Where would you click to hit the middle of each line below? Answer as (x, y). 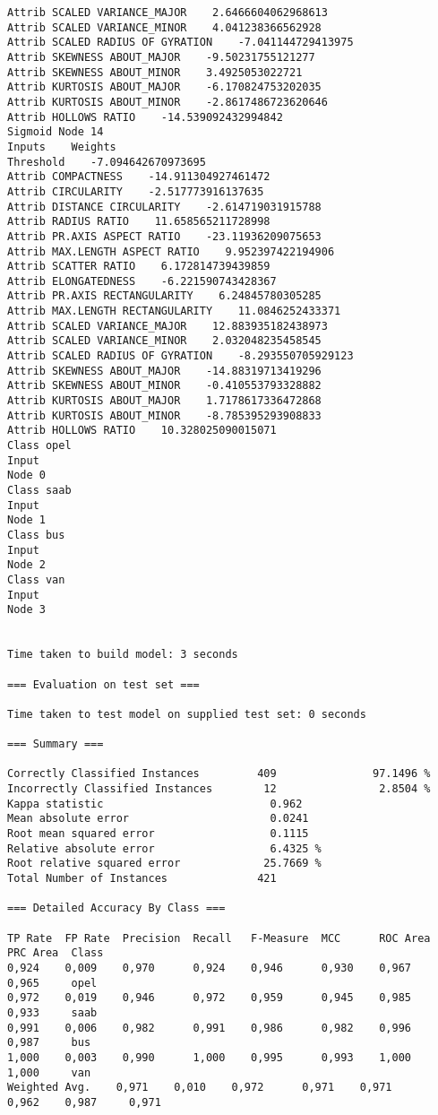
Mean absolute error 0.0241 (158, 819)
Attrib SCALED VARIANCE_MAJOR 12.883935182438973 (167, 326)
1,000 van (49, 1072)
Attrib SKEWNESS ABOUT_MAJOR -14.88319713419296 (164, 371)
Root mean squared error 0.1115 (158, 834)
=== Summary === (56, 744)
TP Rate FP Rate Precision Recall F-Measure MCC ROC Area (219, 938)
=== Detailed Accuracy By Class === (116, 908)
